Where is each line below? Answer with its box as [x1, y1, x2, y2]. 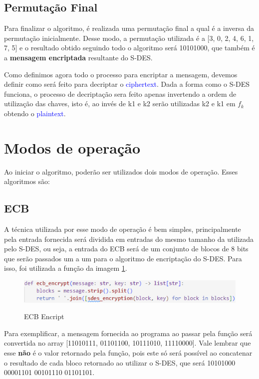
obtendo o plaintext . [4, 108, 66, 118]
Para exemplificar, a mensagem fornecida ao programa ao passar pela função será [4, 328, 253, 338]
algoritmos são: [4, 176, 50, 187]
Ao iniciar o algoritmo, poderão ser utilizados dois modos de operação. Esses [4, 166, 238, 177]
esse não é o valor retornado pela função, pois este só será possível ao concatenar [4, 348, 253, 358]
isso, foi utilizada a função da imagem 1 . [4, 263, 127, 273]
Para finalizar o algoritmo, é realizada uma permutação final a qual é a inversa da [4, 23, 255, 33]
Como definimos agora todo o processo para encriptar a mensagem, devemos [4, 69, 238, 79]
